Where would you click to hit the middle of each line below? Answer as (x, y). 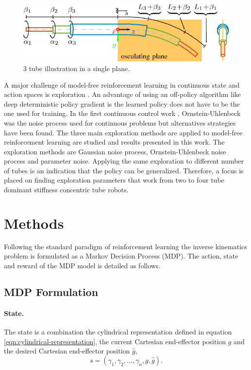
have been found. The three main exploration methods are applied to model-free (123, 132)
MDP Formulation (51, 291)
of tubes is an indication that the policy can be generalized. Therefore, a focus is (124, 170)
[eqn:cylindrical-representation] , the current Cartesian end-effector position (115, 341)
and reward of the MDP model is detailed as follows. (82, 265)
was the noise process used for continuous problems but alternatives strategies (120, 122)
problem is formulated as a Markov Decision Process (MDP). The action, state (121, 256)
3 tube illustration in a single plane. (77, 68)
